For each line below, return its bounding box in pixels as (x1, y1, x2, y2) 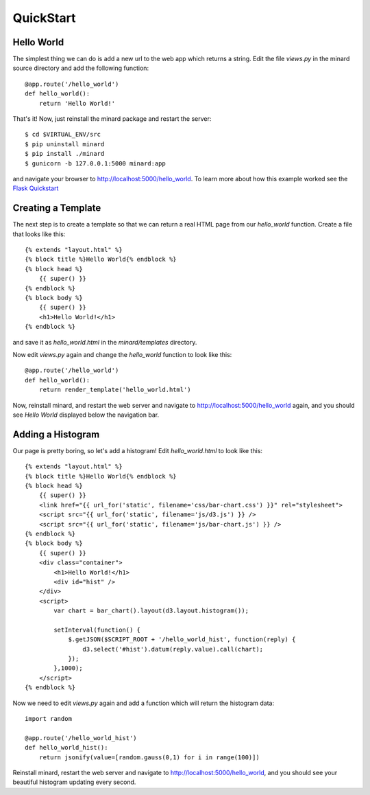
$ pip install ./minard (25, 150, 105, 158)
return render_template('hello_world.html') (38, 386, 191, 394)
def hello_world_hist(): (25, 744, 108, 752)
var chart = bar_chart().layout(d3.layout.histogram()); (53, 607, 249, 614)
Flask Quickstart (12, 184, 59, 192)
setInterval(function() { (53, 625, 140, 634)
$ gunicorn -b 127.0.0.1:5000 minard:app (25, 159, 166, 168)
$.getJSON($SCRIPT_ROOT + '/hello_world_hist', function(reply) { (68, 636, 296, 643)
